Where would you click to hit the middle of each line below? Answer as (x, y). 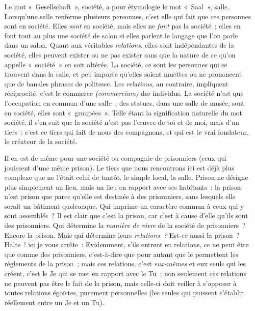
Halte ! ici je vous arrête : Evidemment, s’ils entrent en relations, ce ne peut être (127, 244)
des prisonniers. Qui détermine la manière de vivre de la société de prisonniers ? (125, 225)
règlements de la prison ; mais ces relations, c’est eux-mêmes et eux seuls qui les (125, 264)
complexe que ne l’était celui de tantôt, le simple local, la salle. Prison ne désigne (126, 177)
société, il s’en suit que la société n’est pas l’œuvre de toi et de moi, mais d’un (122, 122)
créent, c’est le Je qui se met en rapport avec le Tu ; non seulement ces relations (125, 273)
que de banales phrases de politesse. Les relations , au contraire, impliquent (116, 83)
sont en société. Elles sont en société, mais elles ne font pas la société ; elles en (123, 26)
